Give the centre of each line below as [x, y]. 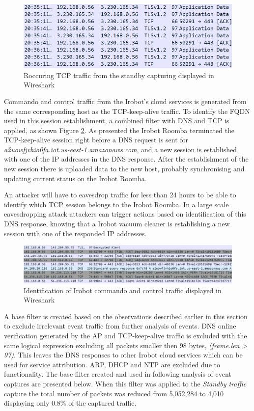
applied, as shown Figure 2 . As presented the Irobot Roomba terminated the [119, 130]
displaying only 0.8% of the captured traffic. [70, 403]
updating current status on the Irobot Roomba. [75, 178]
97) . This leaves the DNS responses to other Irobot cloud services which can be [123, 355]
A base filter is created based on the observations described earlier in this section [126, 316]
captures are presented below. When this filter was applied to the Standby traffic [125, 384]
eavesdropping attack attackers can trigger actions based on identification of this [125, 214]
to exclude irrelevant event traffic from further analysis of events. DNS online [120, 326]
